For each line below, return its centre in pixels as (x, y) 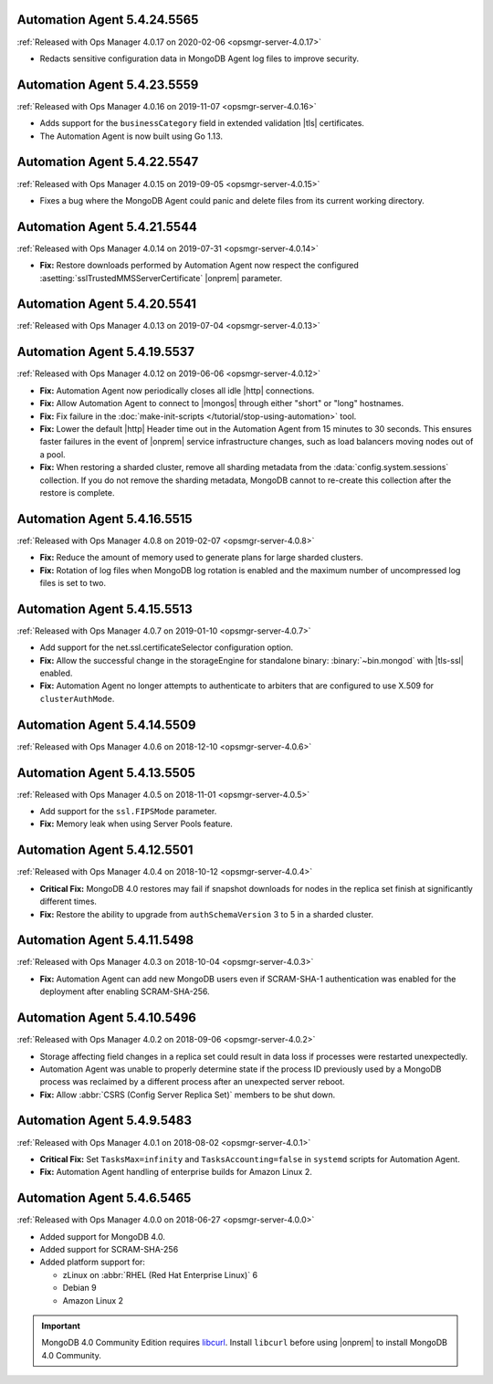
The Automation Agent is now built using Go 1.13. (131, 136)
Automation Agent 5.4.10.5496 (106, 1018)
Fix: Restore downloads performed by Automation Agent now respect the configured (199, 266)
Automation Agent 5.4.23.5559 (108, 84)
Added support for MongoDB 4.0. (103, 1236)
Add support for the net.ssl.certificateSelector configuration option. (167, 647)
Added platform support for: (93, 1262)
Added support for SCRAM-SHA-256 (109, 1250)
